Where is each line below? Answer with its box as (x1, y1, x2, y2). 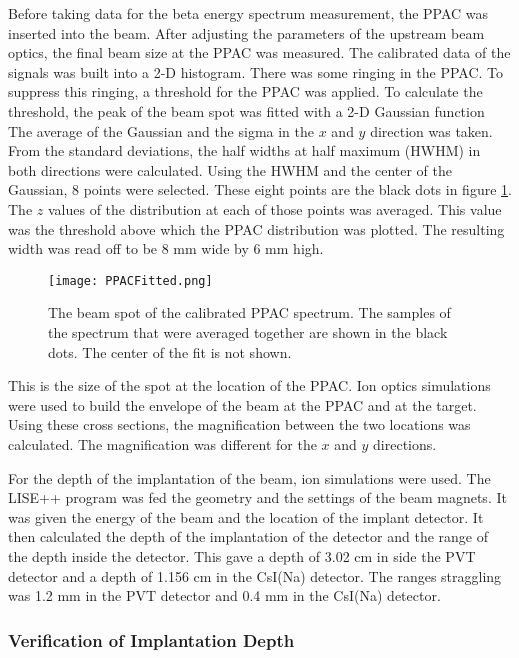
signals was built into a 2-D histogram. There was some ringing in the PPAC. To (8, 61, 504, 82)
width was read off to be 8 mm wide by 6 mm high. (8, 238, 324, 259)
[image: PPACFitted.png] (48, 273, 213, 288)
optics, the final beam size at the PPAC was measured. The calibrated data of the (8, 42, 511, 63)
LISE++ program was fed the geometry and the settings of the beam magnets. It (8, 487, 507, 508)
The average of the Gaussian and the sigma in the (8, 120, 315, 141)
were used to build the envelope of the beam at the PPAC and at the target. (8, 394, 477, 415)
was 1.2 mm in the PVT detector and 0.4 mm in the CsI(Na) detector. (8, 585, 441, 606)
